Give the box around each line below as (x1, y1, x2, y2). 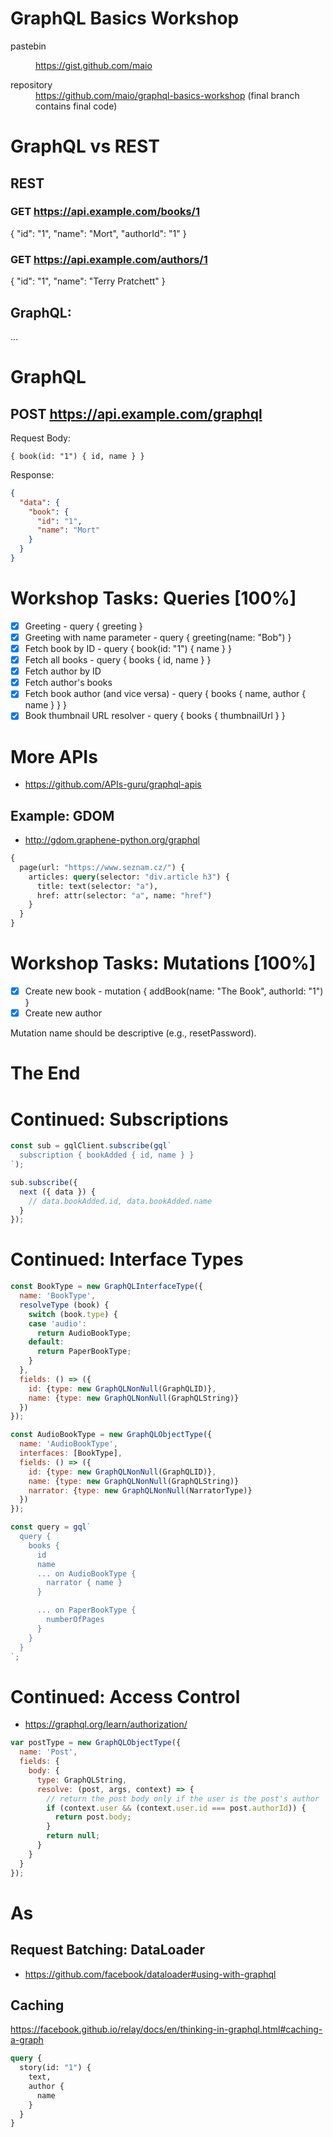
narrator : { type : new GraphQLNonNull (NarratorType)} (28, 1485, 253, 1496)
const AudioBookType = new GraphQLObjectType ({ (10, 1430, 213, 1440)
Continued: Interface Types (10, 1248, 244, 1271)
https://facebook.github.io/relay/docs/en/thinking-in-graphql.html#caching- (10, 2023, 323, 2036)
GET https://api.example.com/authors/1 (10, 252, 208, 266)
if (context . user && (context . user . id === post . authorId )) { (46, 1803, 307, 1813)
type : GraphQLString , (36, 1775, 128, 1785)
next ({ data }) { (19, 1187, 97, 1197)
